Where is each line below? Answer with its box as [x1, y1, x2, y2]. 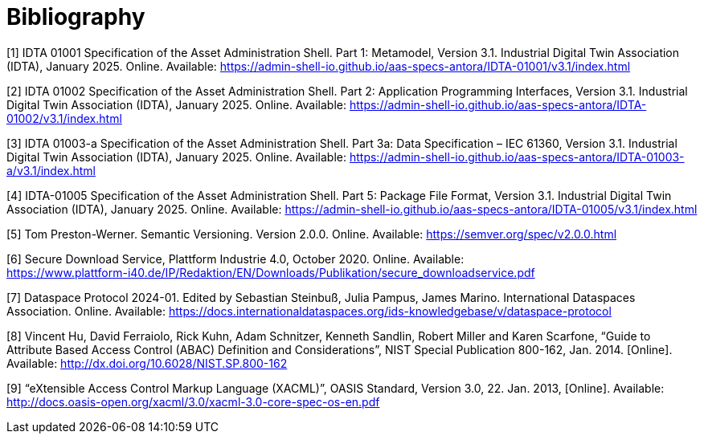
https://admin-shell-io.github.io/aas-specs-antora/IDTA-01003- [349, 149, 685, 164]
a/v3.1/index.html [6, 163, 96, 177]
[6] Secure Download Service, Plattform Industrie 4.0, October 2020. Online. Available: [6, 251, 465, 266]
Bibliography [6, 3, 145, 31]
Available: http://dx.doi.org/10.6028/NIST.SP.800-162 [6, 356, 288, 370]
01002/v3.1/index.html [6, 111, 122, 125]
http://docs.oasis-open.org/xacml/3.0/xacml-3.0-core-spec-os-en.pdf [6, 394, 380, 409]
